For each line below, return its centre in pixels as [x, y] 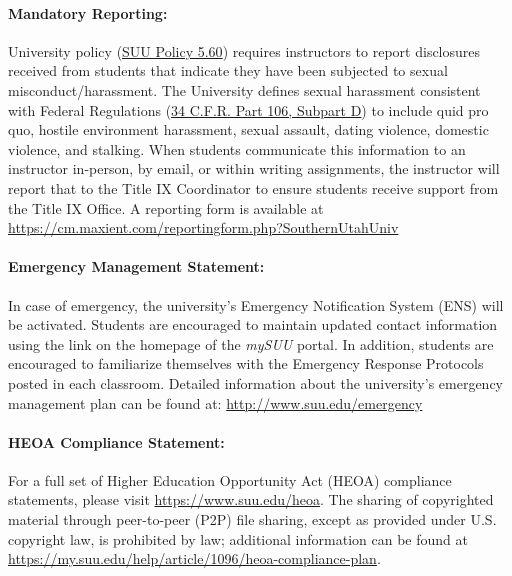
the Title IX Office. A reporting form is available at [166, 207]
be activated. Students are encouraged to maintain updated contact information [253, 324]
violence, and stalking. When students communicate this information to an [237, 148]
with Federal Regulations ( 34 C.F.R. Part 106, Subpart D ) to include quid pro [248, 109]
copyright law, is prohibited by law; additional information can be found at [238, 538]
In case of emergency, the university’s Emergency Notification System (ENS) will [256, 304]
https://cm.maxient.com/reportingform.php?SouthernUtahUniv [203, 227]
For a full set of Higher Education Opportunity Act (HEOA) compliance [230, 479]
